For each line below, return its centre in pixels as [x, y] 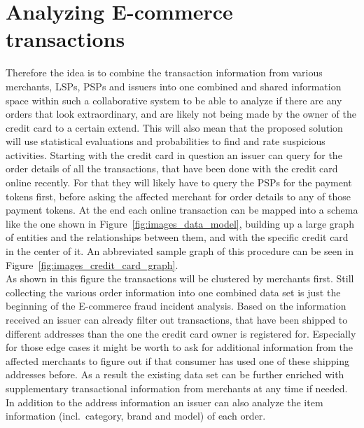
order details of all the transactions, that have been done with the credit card [172, 168]
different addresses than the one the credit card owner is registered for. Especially [181, 333]
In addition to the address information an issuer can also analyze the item [164, 402]
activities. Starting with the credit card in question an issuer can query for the [174, 154]
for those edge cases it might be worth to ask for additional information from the [179, 347]
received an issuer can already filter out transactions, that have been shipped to [177, 319]
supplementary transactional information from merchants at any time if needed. [177, 388]
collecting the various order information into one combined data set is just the [173, 292]
